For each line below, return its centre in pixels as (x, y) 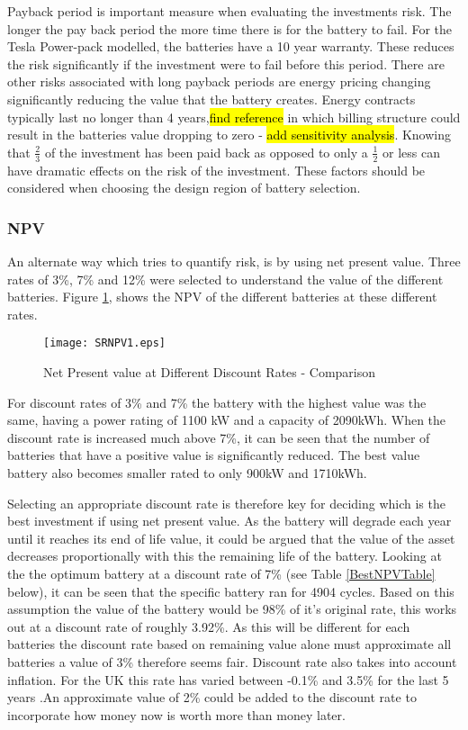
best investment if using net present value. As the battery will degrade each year (229, 521)
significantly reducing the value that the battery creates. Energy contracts (211, 99)
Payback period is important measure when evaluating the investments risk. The (229, 11)
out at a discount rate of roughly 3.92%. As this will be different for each (209, 626)
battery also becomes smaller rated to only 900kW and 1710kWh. (187, 472)
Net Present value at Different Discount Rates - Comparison (210, 372)
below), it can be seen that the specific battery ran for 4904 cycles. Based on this (231, 591)
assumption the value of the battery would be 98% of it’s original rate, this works (232, 609)
